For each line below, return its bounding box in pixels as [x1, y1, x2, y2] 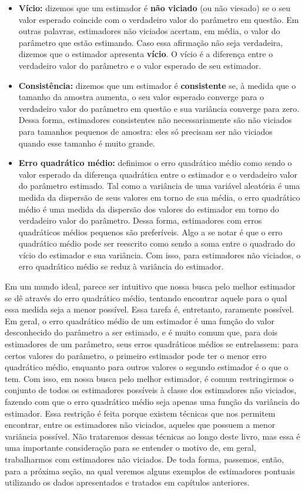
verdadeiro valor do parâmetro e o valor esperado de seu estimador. [18, 59, 262, 71]
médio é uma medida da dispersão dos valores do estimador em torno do [18, 202, 279, 215]
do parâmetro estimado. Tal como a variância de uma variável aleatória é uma [18, 179, 300, 192]
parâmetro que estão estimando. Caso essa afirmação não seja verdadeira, [18, 36, 283, 48]
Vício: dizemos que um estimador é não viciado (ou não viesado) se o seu [18, 2, 290, 14]
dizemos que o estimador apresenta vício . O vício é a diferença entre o [18, 48, 273, 60]
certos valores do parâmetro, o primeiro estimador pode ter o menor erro [5, 349, 267, 361]
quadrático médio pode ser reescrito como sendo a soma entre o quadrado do [18, 237, 295, 250]
